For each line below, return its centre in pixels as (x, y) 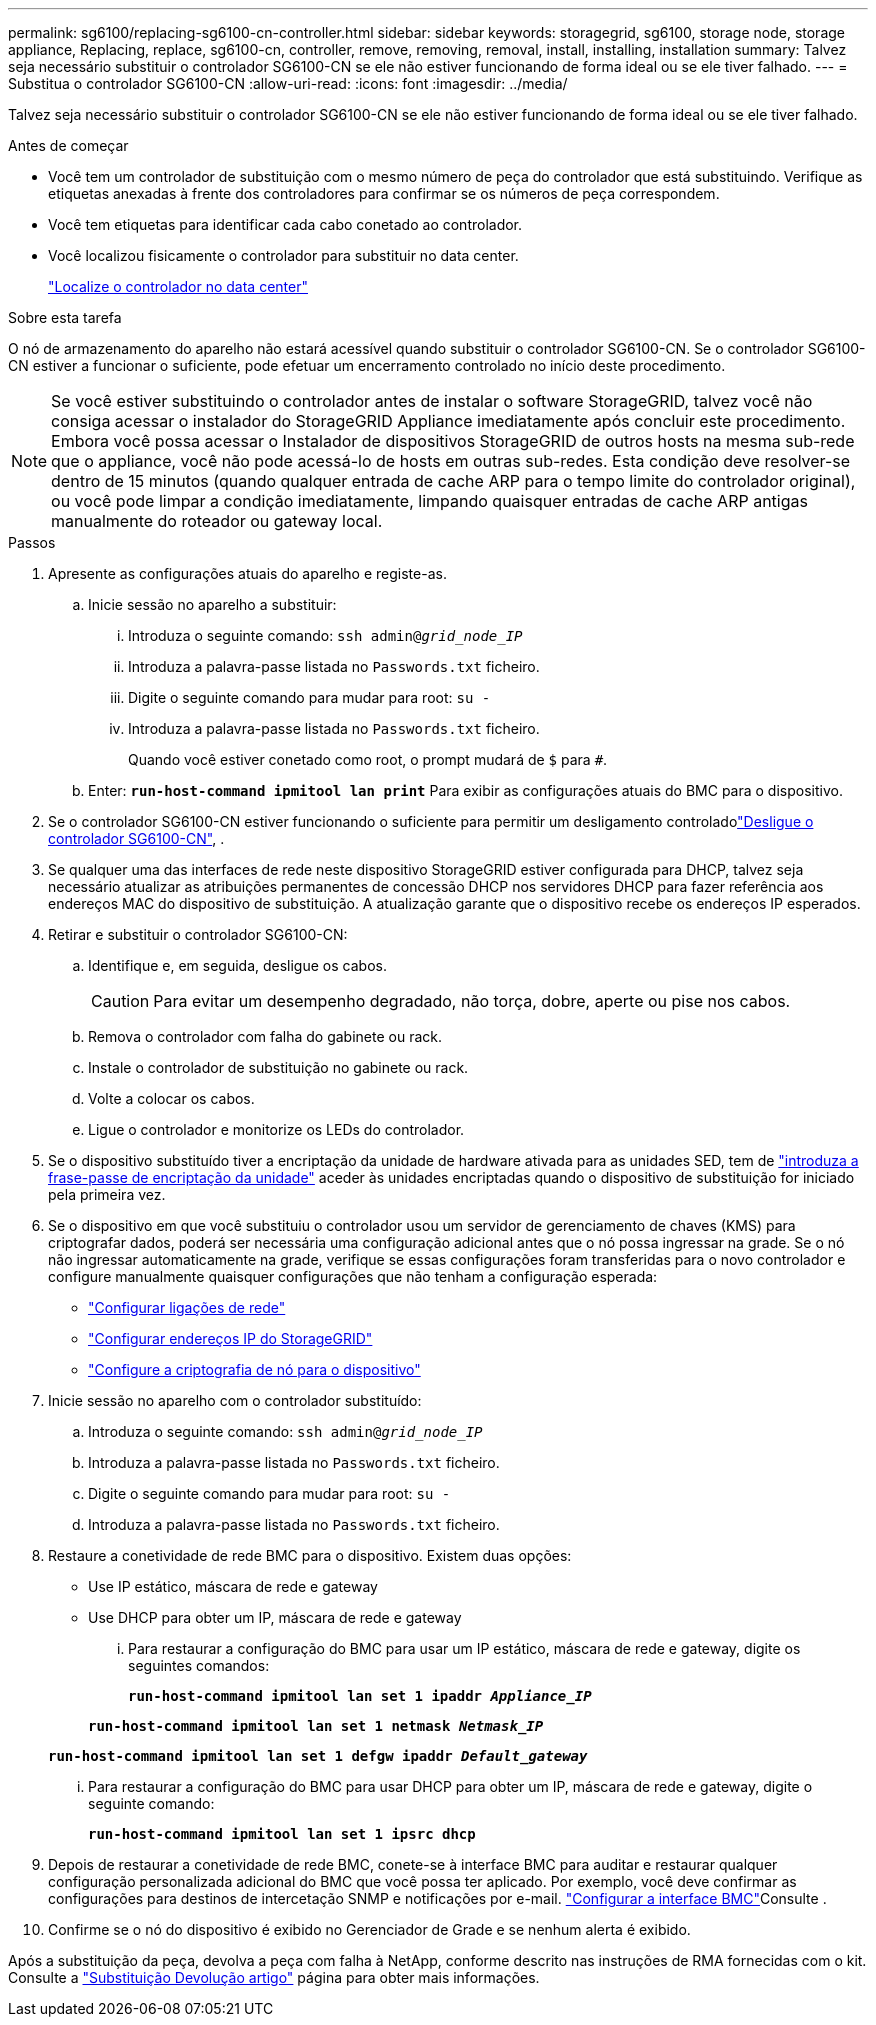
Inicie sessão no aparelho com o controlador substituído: (235, 1400)
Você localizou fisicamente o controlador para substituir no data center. (283, 255)
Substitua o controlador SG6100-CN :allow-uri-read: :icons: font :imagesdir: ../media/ (288, 83)
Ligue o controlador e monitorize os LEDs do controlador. (276, 1129)
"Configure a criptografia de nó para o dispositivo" (254, 1369)
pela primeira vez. (107, 1194)
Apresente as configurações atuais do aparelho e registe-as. (247, 573)
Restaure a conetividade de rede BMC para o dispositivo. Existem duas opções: (310, 1555)
